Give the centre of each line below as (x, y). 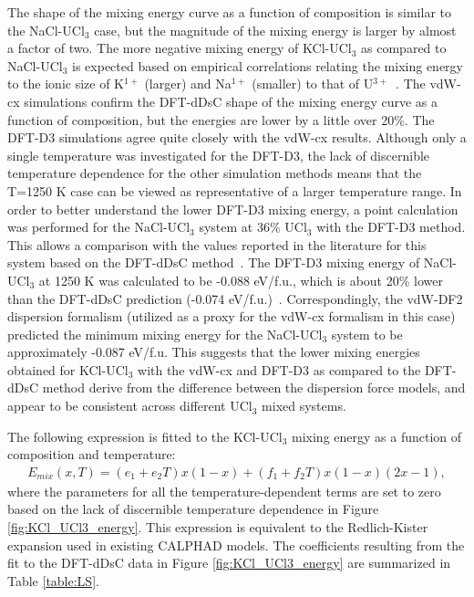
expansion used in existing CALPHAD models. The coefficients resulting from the (236, 545)
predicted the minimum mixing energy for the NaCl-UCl (165, 334)
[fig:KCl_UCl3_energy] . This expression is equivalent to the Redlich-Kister (218, 527)
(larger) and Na (188, 84)
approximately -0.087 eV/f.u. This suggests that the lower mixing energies (214, 352)
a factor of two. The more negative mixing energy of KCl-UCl (180, 48)
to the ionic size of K (66, 84)
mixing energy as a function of (377, 436)
